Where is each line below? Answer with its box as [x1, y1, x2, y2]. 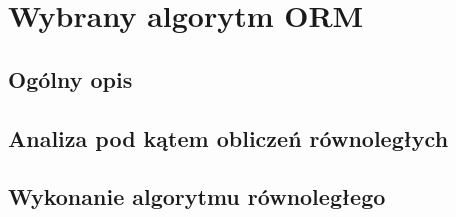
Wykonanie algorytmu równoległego [8, 181, 386, 212]
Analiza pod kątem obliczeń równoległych [8, 122, 449, 153]
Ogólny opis [8, 63, 133, 94]
